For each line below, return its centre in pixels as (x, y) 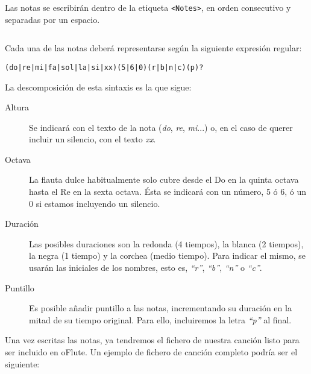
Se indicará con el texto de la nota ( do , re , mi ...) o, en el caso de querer (161, 127)
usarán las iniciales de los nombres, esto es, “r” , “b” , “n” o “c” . (146, 268)
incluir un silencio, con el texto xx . (93, 139)
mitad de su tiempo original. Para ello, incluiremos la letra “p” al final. (160, 319)
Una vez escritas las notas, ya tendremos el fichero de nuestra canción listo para (152, 340)
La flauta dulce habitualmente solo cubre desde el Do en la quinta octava (164, 179)
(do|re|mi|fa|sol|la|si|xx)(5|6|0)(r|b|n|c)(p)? (104, 67)
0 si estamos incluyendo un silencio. (95, 203)
